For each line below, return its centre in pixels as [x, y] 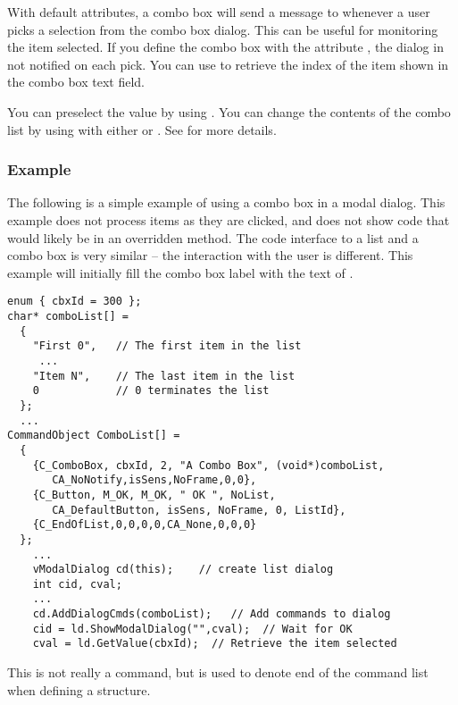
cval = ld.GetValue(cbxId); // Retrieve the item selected [215, 644]
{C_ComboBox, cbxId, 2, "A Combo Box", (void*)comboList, [208, 465]
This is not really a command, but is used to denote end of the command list [218, 672]
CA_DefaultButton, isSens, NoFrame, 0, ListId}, [199, 510]
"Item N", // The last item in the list [164, 376]
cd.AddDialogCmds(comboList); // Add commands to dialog [212, 614]
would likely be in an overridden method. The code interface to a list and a [213, 237]
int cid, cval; [77, 584]
